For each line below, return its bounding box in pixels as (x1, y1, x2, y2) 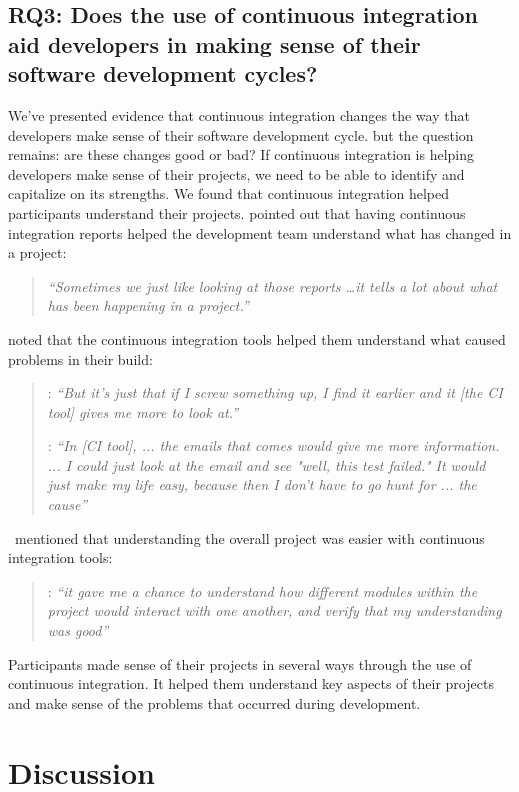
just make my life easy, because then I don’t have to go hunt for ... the (47, 474, 477, 495)
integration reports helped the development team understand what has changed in (8, 222, 512, 243)
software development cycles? (8, 58, 318, 89)
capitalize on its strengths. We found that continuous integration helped (8, 183, 450, 204)
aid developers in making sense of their (8, 28, 421, 59)
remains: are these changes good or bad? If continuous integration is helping (8, 144, 475, 165)
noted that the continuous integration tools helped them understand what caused (8, 328, 506, 349)
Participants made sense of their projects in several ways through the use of (8, 653, 472, 674)
